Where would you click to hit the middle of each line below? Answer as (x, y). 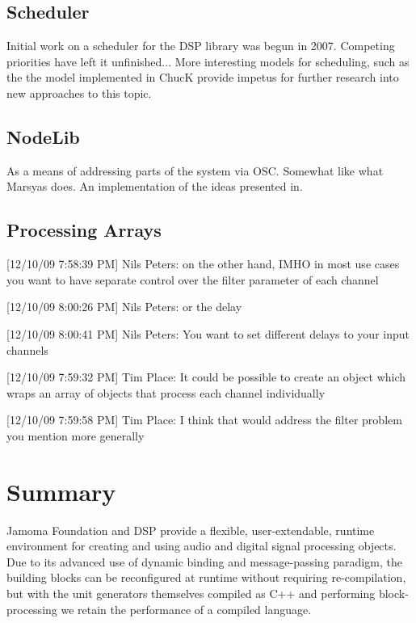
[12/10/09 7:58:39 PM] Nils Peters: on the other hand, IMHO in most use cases (203, 264)
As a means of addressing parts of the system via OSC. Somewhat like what (195, 170)
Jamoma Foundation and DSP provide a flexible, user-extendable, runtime (191, 530)
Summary (61, 491)
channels (27, 349)
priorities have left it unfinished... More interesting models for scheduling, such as (208, 61)
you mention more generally (76, 435)
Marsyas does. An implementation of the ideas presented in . (155, 186)
